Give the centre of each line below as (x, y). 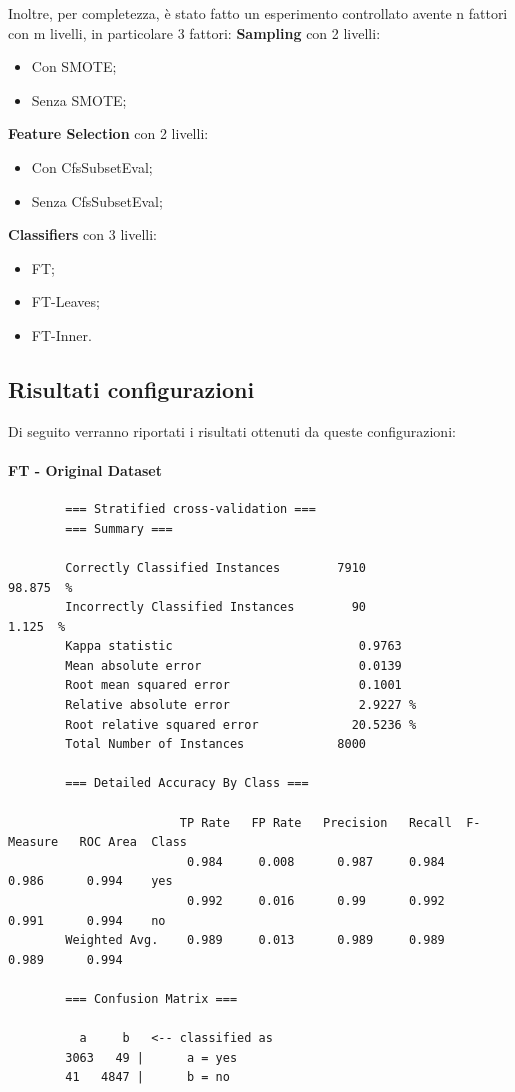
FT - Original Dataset (85, 469)
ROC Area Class (133, 842)
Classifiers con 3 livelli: (82, 234)
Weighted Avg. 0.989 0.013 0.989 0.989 (255, 940)
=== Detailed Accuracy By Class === (187, 783)
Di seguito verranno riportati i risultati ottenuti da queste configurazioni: (232, 430)
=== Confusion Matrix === (151, 998)
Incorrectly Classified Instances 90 (215, 607)
